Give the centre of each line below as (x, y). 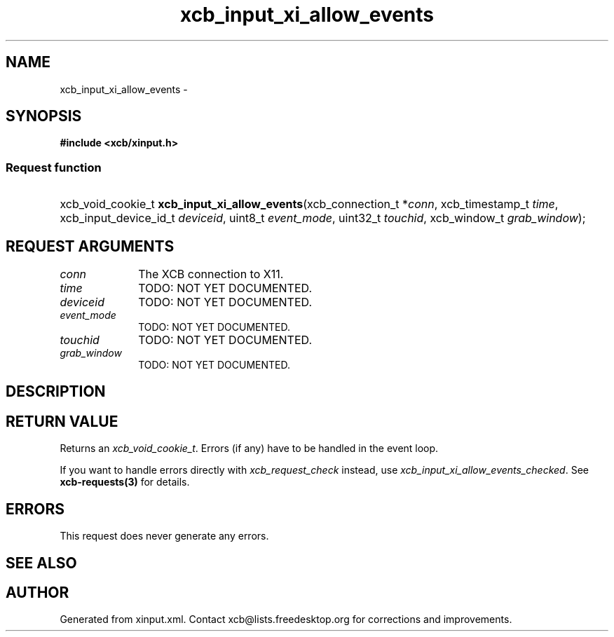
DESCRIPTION (56, 392)
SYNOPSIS (44, 116)
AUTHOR (37, 592)
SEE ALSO (41, 563)
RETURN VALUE (62, 421)
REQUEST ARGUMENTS (90, 246)
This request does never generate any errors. (164, 536)
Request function (54, 167)
